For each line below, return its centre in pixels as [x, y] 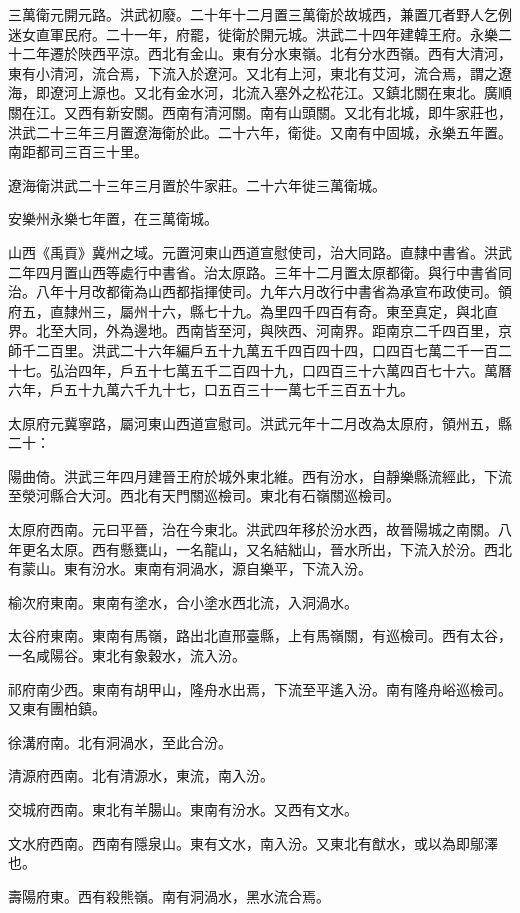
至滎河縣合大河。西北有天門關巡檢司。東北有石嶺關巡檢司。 [204, 495]
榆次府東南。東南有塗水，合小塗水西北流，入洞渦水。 [183, 601]
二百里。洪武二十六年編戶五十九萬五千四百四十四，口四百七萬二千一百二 [273, 349]
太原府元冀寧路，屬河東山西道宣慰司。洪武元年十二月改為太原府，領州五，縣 [260, 422]
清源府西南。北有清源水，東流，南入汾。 [141, 775]
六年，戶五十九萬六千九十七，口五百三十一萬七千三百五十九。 [211, 389]
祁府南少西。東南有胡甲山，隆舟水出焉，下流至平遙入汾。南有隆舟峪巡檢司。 [260, 688]
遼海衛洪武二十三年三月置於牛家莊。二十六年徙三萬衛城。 [197, 184]
